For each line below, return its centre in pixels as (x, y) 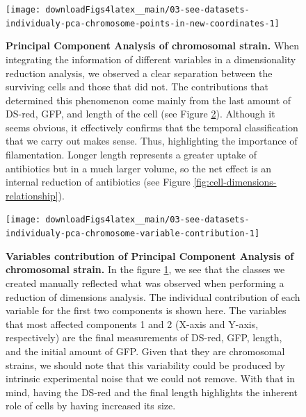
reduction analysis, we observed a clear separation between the (139, 73)
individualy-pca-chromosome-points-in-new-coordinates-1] (143, 23)
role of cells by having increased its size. (91, 406)
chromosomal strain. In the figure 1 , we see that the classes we (145, 269)
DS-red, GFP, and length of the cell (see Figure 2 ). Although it (140, 114)
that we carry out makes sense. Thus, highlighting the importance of (152, 141)
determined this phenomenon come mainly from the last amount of (148, 100)
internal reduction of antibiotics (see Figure (98, 182)
